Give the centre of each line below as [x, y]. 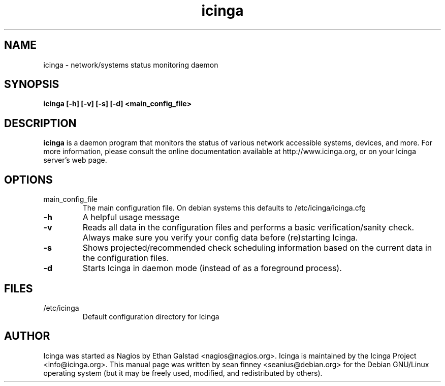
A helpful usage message [131, 217]
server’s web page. [75, 160]
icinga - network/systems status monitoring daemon [131, 65]
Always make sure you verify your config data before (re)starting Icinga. [220, 238]
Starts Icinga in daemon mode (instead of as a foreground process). [212, 268]
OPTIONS [28, 180]
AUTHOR [27, 336]
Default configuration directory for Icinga [151, 316]
